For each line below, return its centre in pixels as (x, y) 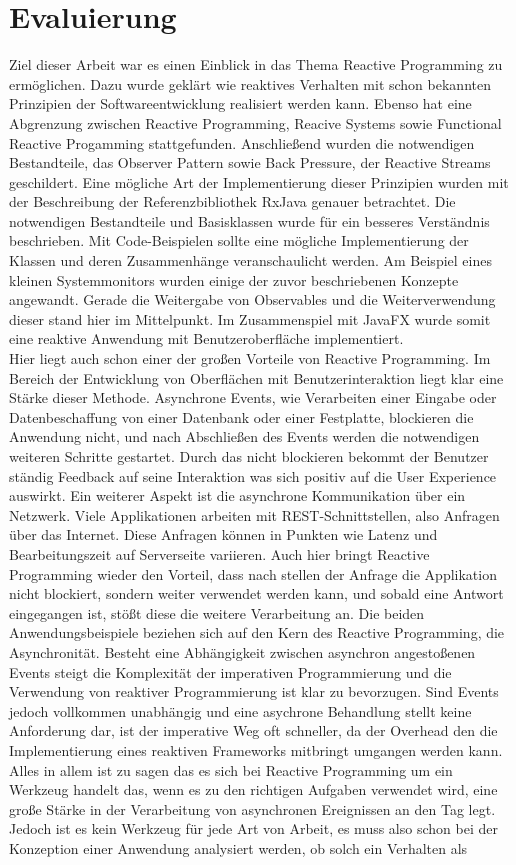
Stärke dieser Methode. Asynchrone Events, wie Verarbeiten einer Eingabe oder (253, 397)
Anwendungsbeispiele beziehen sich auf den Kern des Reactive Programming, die (257, 632)
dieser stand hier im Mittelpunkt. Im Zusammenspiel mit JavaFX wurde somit (250, 318)
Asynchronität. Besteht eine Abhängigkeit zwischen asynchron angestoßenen (242, 651)
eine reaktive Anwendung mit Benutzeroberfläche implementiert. (206, 338)
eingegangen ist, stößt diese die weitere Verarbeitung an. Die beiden (217, 612)
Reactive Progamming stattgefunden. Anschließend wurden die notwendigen (242, 142)
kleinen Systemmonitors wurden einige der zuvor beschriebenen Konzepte (234, 279)
